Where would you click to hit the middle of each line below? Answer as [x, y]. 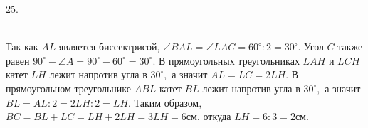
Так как [22, 47]
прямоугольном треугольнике [68, 88]
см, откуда [209, 116]
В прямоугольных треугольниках [229, 60]
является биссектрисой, [109, 47]
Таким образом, [168, 102]
